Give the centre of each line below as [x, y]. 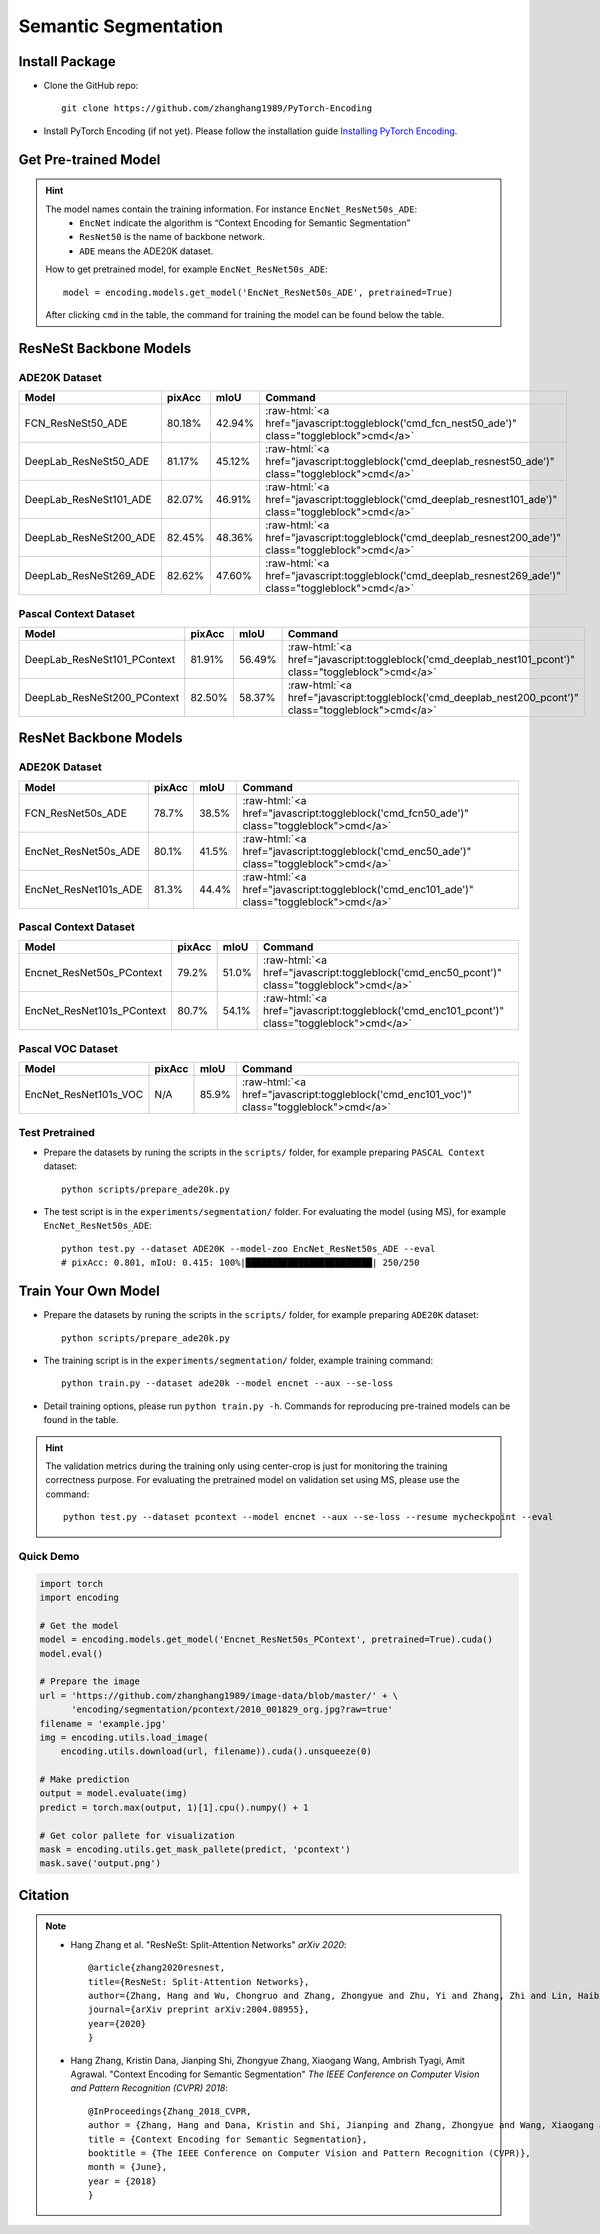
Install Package [67, 61]
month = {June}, [128, 2167]
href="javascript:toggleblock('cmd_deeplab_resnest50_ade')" [410, 462]
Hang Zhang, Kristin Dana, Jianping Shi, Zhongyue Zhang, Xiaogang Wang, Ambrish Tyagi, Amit [267, 2060]
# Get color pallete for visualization [137, 1835]
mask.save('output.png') [100, 1863]
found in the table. [81, 1420]
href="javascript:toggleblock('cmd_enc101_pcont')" [384, 1011]
